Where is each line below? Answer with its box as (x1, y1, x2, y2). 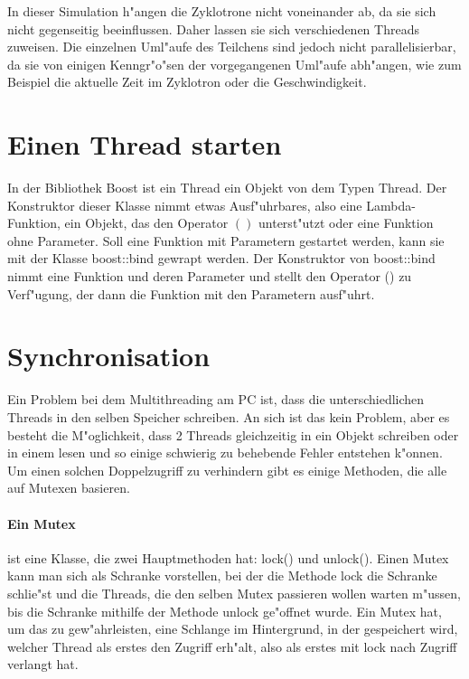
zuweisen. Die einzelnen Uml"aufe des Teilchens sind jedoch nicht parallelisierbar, (7, 37, 456, 56)
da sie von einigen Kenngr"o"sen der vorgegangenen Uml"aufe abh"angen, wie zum (7, 54, 462, 73)
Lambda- (366, 195, 416, 214)
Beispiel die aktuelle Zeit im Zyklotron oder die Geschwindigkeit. (7, 72, 367, 91)
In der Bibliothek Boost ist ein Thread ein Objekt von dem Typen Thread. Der (7, 178, 447, 197)
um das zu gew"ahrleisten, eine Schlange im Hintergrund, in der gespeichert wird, (7, 619, 458, 638)
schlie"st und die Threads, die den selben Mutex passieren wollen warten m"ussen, (7, 583, 461, 602)
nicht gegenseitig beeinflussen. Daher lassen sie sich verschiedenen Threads (7, 19, 419, 38)
